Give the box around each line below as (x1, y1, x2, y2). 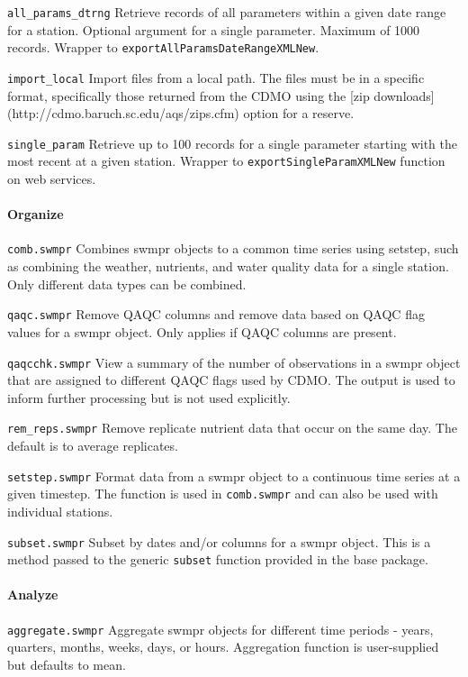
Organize (7, 205, 64, 224)
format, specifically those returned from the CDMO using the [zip (7, 86, 370, 105)
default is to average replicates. (7, 436, 178, 455)
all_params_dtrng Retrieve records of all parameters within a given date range (7, 3, 446, 21)
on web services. (7, 169, 96, 188)
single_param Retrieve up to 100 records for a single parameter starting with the (7, 133, 457, 152)
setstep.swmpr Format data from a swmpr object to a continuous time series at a (7, 466, 461, 485)
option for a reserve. (243, 104, 355, 123)
